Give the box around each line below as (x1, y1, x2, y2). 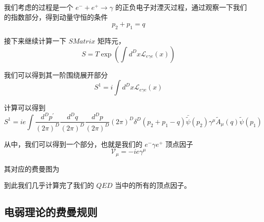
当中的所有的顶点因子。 (115, 180, 191, 190)
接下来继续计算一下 (4, 35, 66, 45)
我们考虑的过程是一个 (4, 2, 73, 12)
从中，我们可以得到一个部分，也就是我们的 (4, 138, 142, 149)
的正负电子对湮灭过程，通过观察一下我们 (115, 2, 247, 12)
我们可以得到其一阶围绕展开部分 (4, 69, 108, 80)
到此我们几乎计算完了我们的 (4, 180, 94, 190)
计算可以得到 (4, 102, 45, 113)
